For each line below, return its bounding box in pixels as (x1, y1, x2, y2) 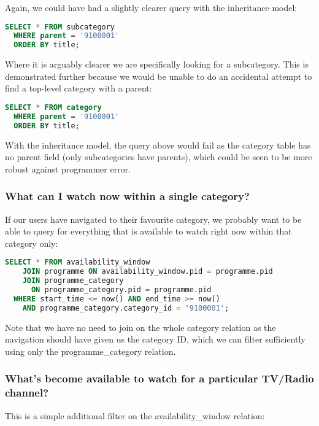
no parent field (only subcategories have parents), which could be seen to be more (5, 150, 312, 163)
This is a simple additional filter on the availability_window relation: (5, 409, 265, 422)
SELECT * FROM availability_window (5, 258, 150, 267)
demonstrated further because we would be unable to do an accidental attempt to (5, 69, 312, 82)
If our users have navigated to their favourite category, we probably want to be (5, 212, 302, 225)
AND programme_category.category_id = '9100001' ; (22, 303, 229, 312)
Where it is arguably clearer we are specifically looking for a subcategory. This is (5, 58, 309, 71)
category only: (5, 236, 58, 249)
